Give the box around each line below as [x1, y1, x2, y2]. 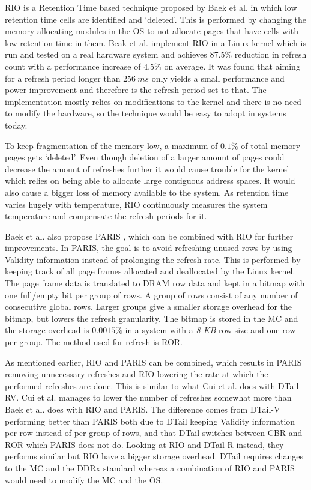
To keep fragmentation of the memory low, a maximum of [5, 139, 218, 151]
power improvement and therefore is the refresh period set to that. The [5, 83, 267, 96]
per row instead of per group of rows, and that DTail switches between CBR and [5, 426, 303, 439]
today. [5, 118, 28, 131]
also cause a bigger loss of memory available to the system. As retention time [5, 186, 289, 198]
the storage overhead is [5, 324, 89, 336]
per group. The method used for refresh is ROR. [5, 336, 183, 348]
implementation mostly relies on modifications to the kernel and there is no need [5, 95, 301, 107]
